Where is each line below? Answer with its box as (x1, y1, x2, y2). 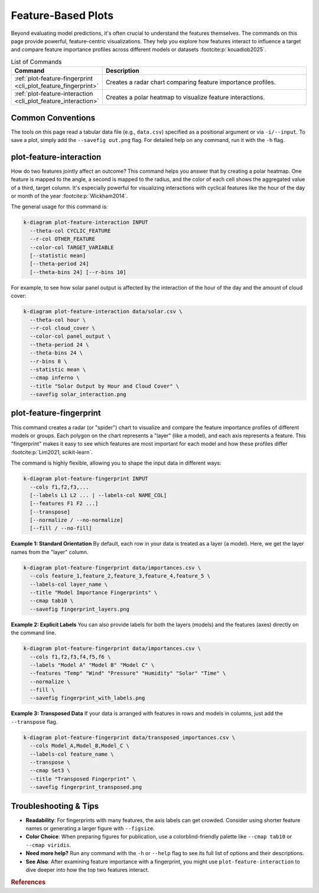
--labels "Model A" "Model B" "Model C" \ (30, 662, 155, 668)
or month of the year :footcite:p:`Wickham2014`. (11, 192, 128, 199)
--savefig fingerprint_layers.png (30, 605, 130, 612)
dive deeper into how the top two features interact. (25, 866, 149, 873)
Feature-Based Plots (11, 9, 114, 22)
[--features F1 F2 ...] (30, 500, 99, 507)
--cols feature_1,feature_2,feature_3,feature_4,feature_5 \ (30, 573, 211, 579)
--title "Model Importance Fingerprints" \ (30, 589, 158, 596)
